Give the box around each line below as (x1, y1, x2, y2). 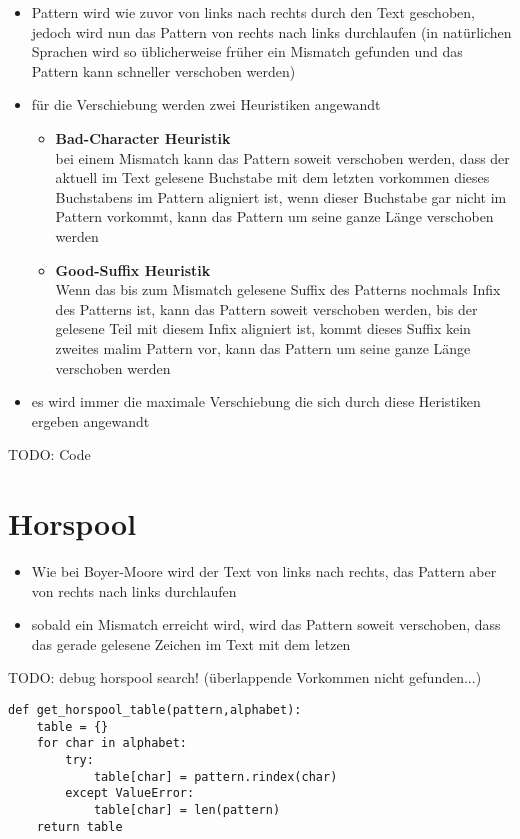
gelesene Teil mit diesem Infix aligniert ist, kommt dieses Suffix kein (55, 318, 471, 339)
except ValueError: (65, 786, 195, 801)
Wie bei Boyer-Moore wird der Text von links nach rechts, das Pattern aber (31, 561, 497, 581)
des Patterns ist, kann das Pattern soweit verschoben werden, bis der (55, 298, 478, 319)
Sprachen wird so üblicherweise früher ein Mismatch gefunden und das (31, 41, 463, 62)
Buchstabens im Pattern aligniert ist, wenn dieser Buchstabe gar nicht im (55, 186, 507, 207)
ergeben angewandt (31, 410, 150, 431)
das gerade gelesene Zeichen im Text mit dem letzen (31, 633, 351, 654)
